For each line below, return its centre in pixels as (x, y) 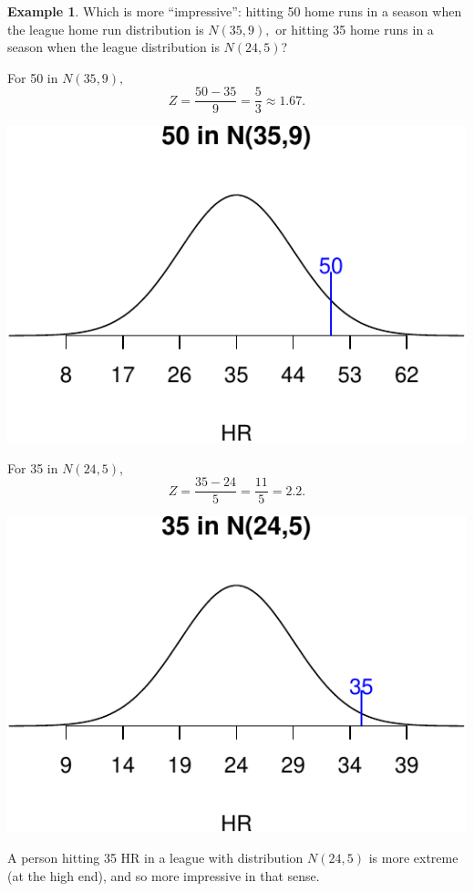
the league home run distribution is (106, 29)
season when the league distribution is (113, 47)
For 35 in (33, 467)
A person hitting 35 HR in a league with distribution (155, 858)
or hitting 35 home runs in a (355, 29)
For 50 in (33, 77)
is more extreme (413, 858)
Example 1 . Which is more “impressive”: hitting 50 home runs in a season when (235, 11)
